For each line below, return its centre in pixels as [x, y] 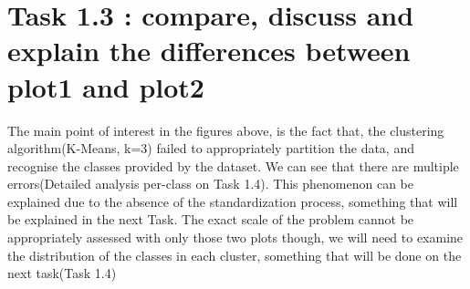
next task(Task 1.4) [62, 273]
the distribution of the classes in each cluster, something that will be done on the [235, 255]
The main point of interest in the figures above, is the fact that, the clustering [226, 130]
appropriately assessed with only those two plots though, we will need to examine [235, 237]
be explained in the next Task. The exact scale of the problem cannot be [211, 219]
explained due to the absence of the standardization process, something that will [233, 201]
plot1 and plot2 [106, 86]
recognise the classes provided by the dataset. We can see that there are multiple [233, 165]
